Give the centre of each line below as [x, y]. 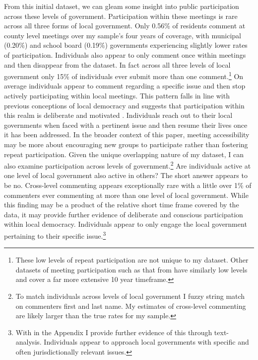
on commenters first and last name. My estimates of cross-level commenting [131, 306]
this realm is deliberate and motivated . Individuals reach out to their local [118, 115]
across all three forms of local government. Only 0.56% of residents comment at [125, 26]
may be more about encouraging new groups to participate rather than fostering [126, 144]
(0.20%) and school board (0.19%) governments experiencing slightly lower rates [126, 45]
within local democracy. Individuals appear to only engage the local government [126, 224]
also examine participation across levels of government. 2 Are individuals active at [128, 165]
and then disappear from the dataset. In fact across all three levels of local [117, 64]
